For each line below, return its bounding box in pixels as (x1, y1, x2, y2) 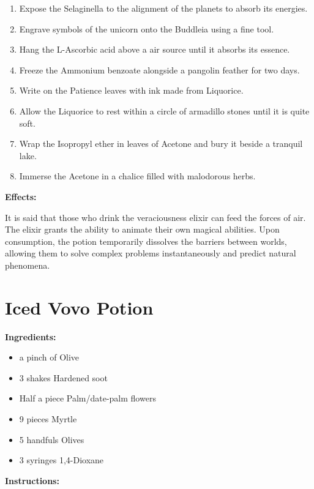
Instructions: (5, 474, 59, 487)
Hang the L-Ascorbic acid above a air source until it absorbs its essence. (19, 43, 290, 56)
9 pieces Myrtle (19, 412, 77, 425)
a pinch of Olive (19, 351, 80, 364)
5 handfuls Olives (19, 433, 84, 446)
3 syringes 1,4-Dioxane (19, 454, 104, 466)
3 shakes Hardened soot (19, 371, 108, 384)
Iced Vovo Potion (5, 294, 154, 319)
